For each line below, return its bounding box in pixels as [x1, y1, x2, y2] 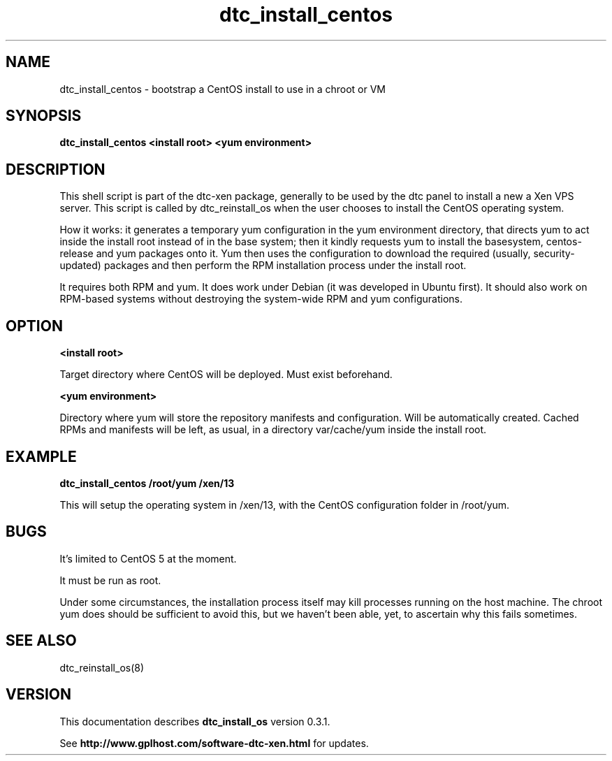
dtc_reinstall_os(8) [59, 661, 145, 674]
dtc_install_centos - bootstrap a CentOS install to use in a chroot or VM [59, 82, 386, 95]
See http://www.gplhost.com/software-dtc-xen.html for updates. [59, 737, 369, 749]
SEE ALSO [6, 632, 77, 650]
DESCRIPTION [6, 160, 105, 178]
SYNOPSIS [6, 107, 82, 125]
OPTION [6, 317, 63, 335]
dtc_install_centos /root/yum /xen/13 [59, 477, 235, 489]
